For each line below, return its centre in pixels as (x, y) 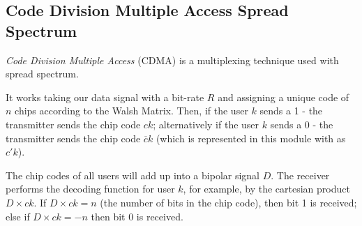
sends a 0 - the (302, 124)
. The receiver (300, 175)
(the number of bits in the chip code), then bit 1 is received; (228, 202)
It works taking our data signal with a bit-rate (105, 97)
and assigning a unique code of (284, 97)
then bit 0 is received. (137, 216)
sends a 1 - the (291, 111)
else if (18, 216)
